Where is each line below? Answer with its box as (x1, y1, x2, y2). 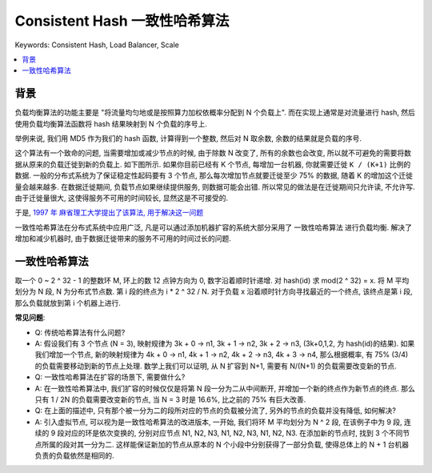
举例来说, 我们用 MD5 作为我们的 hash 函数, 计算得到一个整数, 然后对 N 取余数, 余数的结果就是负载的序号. (14, 134, 362, 143)
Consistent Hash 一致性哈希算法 (14, 12, 230, 30)
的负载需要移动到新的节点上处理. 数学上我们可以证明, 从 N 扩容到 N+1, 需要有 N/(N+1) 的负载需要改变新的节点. (34, 361, 397, 371)
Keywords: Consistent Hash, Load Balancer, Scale (14, 40, 179, 50)
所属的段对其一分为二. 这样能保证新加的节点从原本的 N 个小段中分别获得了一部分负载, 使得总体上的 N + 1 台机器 (41, 439, 410, 449)
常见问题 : (14, 313, 46, 323)
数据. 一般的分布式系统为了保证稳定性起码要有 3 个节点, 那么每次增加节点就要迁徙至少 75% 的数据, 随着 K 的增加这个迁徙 (14, 170, 414, 180)
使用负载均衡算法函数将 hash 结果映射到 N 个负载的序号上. (14, 118, 208, 128)
